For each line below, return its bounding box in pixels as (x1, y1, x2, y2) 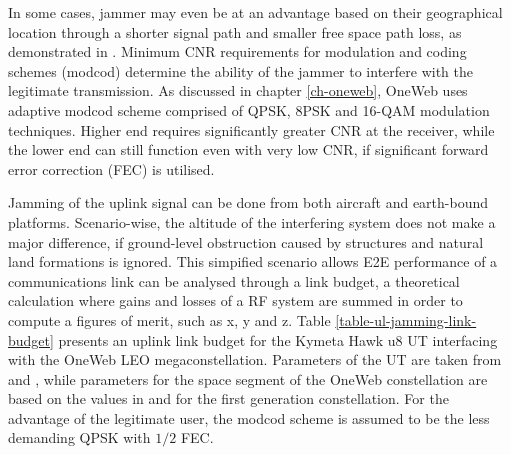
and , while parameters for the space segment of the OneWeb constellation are (8, 368, 488, 389)
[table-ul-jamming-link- (335, 309, 477, 330)
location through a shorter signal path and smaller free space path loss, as (8, 21, 462, 42)
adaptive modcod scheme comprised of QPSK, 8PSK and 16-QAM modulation (8, 99, 490, 120)
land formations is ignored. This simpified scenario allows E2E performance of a (8, 251, 498, 272)
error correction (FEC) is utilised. (8, 158, 215, 179)
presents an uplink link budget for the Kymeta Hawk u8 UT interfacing (58, 329, 498, 350)
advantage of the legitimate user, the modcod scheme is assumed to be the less (8, 407, 490, 428)
